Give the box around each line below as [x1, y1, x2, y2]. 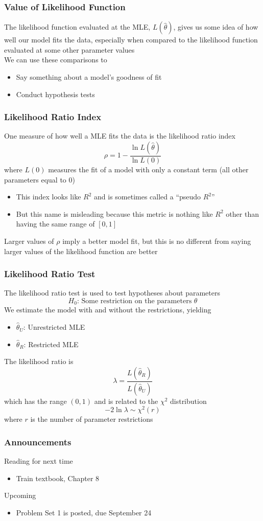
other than [226, 208, 259, 219]
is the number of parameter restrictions [30, 414, 153, 424]
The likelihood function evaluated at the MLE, [4, 21, 151, 32]
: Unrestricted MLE [23, 322, 85, 332]
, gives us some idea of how [173, 21, 258, 32]
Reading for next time [4, 456, 73, 466]
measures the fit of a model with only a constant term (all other [48, 164, 249, 175]
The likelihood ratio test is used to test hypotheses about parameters [4, 287, 220, 298]
